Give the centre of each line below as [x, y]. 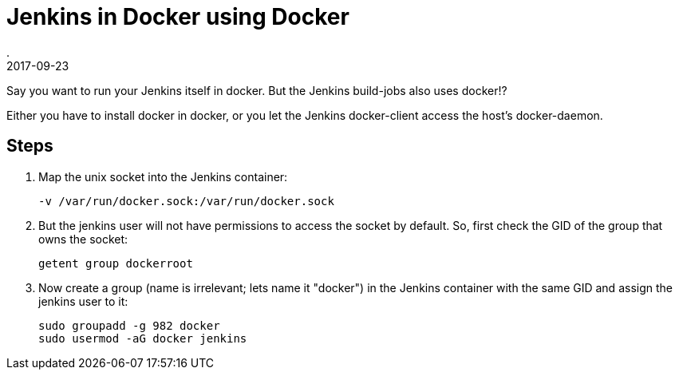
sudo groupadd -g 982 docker [129, 325]
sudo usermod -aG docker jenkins [143, 338]
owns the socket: [83, 239]
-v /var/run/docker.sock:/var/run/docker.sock [186, 201]
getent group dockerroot [116, 263]
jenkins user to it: [83, 301]
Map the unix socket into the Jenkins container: [163, 176]
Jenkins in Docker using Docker [178, 17]
